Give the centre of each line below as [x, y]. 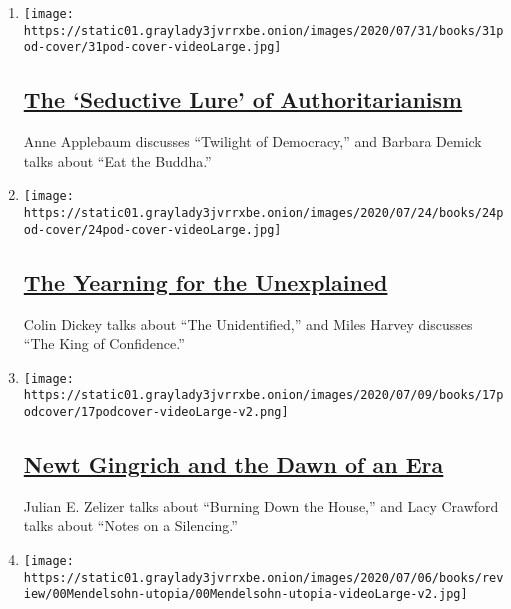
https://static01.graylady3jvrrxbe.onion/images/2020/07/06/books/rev [263, 577]
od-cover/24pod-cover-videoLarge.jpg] [152, 229]
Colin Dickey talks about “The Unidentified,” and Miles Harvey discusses [248, 323]
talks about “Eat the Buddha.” [117, 160]
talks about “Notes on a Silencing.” [130, 525]
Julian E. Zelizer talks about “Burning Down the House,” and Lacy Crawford [261, 505]
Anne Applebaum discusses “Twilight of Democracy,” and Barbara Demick [252, 141]
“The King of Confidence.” [104, 343]
